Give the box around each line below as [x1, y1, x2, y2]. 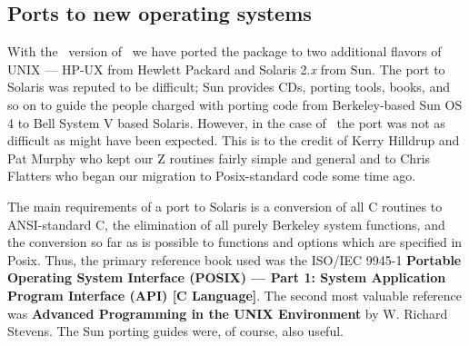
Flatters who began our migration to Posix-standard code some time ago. [7, 166, 416, 185]
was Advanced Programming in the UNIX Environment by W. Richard [7, 303, 448, 322]
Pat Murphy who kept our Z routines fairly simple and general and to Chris [7, 148, 431, 167]
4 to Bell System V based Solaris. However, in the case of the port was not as [7, 113, 445, 132]
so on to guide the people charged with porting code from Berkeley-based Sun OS [7, 94, 463, 114]
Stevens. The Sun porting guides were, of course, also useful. [7, 321, 344, 341]
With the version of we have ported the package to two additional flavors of [7, 42, 442, 61]
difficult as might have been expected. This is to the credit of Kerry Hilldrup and [7, 131, 460, 150]
